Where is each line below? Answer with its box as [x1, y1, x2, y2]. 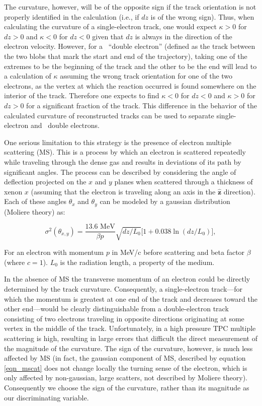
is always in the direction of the [135, 31, 232, 41]
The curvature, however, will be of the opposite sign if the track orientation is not [4, 2, 256, 12]
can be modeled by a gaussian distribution [100, 196, 230, 207]
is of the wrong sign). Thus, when [150, 11, 254, 22]
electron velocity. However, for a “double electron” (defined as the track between [4, 41, 255, 51]
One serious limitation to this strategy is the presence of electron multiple [4, 137, 232, 147]
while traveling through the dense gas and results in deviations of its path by [4, 156, 241, 167]
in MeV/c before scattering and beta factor [112, 247, 245, 257]
